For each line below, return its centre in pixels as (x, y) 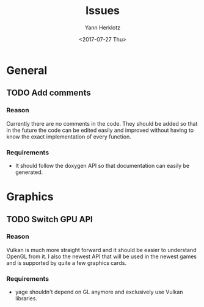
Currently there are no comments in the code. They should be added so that (102, 123)
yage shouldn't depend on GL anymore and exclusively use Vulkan (99, 292)
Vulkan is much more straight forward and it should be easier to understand (101, 250)
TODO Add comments (49, 93)
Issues (103, 11)
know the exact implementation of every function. (69, 136)
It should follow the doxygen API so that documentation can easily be (102, 165)
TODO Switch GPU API (49, 219)
